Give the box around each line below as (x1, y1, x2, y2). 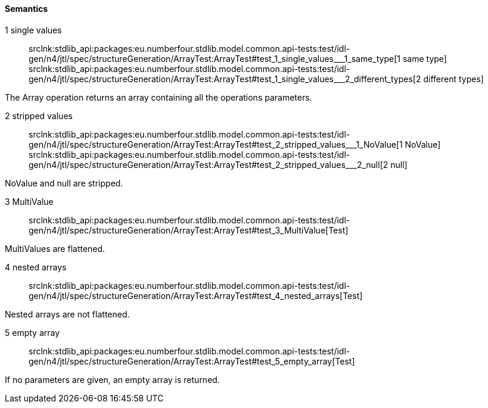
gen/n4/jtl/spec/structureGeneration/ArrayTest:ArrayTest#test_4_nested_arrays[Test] (29, 290, 363, 301)
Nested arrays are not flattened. (5, 309, 130, 319)
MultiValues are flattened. (5, 243, 105, 254)
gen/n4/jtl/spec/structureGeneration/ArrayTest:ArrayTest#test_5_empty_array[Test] (29, 356, 355, 366)
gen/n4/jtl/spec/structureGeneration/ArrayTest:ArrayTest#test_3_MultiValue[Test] (29, 225, 349, 235)
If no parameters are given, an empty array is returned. (5, 374, 220, 385)
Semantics (5, 4, 48, 14)
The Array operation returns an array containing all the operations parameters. (5, 92, 312, 102)
